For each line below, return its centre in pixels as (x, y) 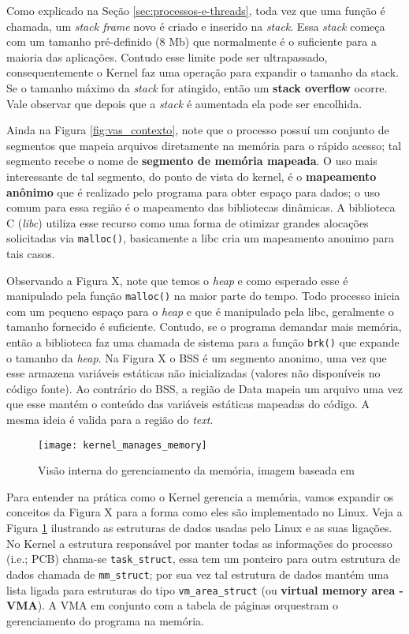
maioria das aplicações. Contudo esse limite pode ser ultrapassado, (167, 56)
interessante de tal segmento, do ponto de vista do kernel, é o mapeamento (191, 176)
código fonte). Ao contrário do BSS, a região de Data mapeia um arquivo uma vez (204, 388)
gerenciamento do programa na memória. (105, 620)
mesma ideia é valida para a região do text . (110, 420)
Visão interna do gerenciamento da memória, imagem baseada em (196, 470)
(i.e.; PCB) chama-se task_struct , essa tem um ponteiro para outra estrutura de (203, 559)
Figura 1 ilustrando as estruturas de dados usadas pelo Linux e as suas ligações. (199, 528)
